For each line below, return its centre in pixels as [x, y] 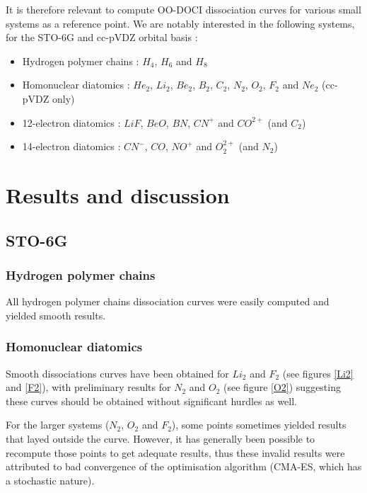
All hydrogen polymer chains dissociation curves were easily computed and [168, 301]
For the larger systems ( [58, 425]
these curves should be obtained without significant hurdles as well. [151, 401]
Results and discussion [118, 194]
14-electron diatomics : [71, 146]
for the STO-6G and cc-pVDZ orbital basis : [102, 37]
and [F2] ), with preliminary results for [88, 387]
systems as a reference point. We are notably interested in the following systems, [180, 23]
